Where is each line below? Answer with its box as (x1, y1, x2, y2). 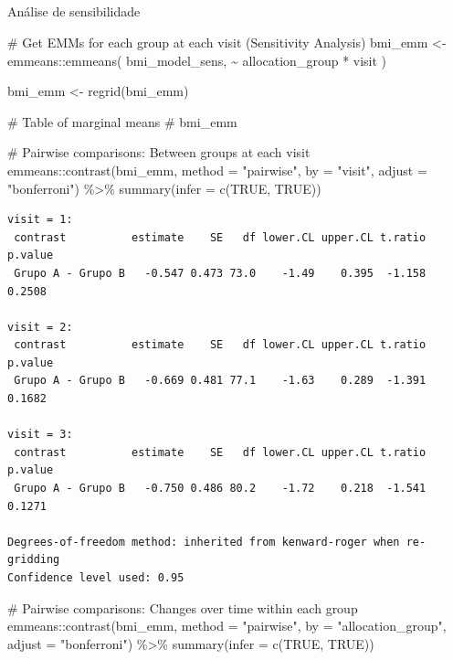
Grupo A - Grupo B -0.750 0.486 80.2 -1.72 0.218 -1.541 (14, 482, 427, 495)
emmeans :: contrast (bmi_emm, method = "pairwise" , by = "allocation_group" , (7, 616, 447, 635)
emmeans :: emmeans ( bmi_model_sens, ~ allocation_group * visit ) (7, 50, 387, 69)
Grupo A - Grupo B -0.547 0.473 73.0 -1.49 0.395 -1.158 (14, 266, 427, 280)
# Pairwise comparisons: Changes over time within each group (7, 598, 358, 617)
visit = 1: (7, 213, 73, 227)
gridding (7, 553, 60, 567)
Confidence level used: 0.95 (7, 571, 184, 584)
